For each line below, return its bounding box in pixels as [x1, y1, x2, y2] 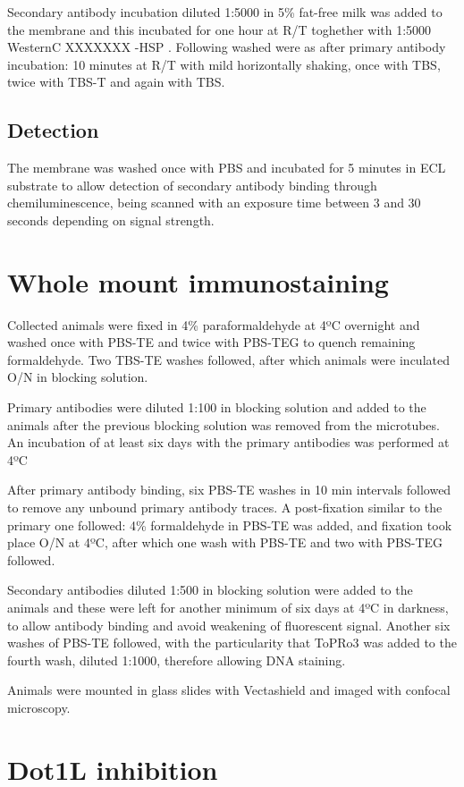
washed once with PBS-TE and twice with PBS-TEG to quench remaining [7, 333, 416, 351]
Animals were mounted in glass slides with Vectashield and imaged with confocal [7, 681, 451, 699]
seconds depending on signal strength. [7, 210, 215, 229]
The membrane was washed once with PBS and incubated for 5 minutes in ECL [7, 158, 446, 177]
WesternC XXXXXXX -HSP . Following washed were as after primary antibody [7, 38, 446, 56]
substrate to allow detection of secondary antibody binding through [7, 175, 377, 194]
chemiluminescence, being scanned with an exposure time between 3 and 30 [7, 193, 421, 212]
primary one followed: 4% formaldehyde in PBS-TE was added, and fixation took [7, 515, 452, 534]
